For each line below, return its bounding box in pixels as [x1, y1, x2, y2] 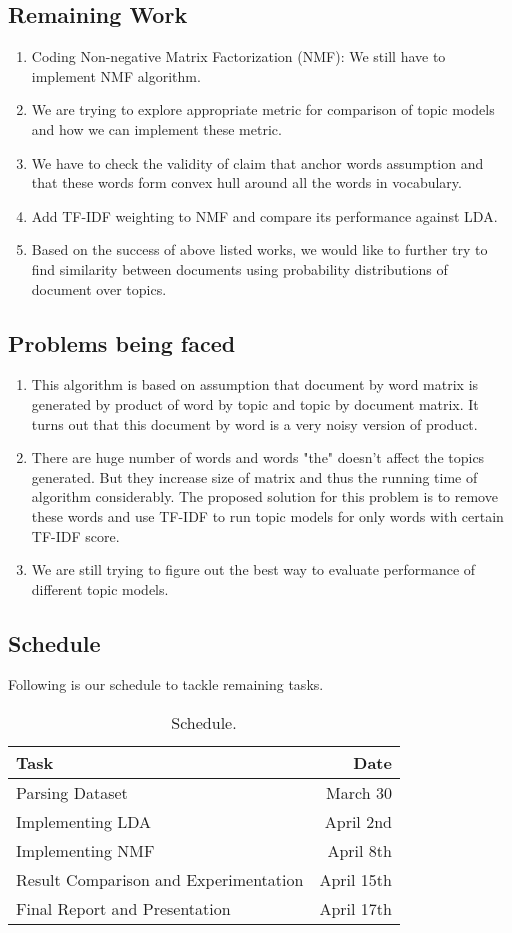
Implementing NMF [16, 839, 155, 863]
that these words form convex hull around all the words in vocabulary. [31, 172, 462, 193]
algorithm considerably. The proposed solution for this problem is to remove [31, 486, 498, 507]
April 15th [319, 868, 392, 892]
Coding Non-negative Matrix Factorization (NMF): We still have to [31, 46, 446, 67]
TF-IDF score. [31, 525, 120, 546]
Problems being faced [8, 327, 236, 358]
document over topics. [31, 278, 167, 299]
